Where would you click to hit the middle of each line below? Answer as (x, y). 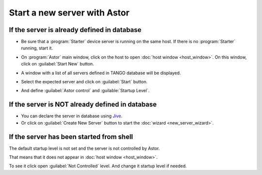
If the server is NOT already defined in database (83, 104)
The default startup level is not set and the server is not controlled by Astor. (84, 148)
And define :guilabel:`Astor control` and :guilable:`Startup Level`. (85, 91)
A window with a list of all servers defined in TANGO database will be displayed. (101, 73)
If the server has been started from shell (71, 136)
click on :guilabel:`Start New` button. (57, 64)
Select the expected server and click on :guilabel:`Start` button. (84, 82)
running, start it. (37, 48)
